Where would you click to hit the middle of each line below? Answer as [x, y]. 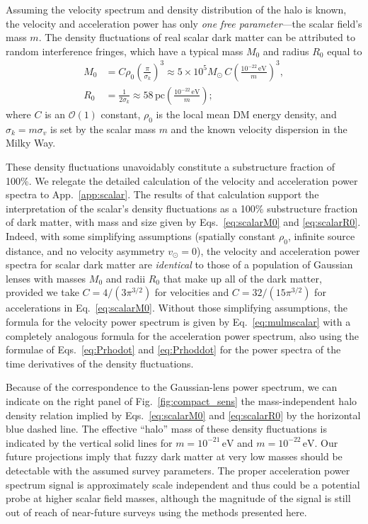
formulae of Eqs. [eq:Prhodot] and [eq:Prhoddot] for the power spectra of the [173, 349]
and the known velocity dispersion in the [259, 129]
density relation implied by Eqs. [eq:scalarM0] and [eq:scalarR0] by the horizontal [183, 415]
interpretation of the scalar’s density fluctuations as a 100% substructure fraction [182, 208]
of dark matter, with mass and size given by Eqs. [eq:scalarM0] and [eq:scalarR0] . [183, 222]
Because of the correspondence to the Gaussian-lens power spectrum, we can [172, 387]
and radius [286, 51]
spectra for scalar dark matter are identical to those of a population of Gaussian [179, 264]
